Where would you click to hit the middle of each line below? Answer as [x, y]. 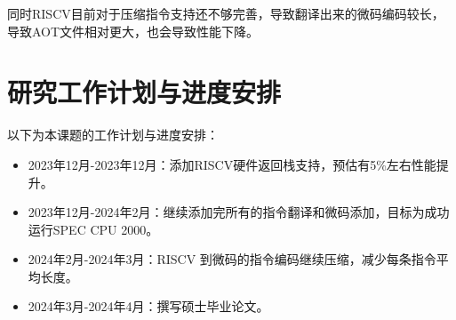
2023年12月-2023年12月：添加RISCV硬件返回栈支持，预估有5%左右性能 [232, 164]
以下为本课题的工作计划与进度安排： [113, 135]
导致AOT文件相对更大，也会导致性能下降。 [133, 31]
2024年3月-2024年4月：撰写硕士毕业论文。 [148, 306]
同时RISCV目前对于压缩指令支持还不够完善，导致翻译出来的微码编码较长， [226, 13]
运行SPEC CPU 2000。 [93, 229]
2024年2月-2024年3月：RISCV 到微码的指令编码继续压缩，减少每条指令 [232, 259]
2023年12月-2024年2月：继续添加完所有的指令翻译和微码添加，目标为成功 [239, 212]
